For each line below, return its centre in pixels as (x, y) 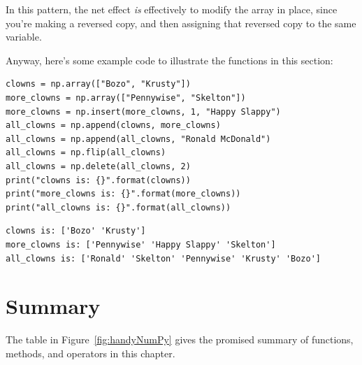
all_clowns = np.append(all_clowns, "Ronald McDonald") (138, 139)
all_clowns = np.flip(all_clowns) (86, 153)
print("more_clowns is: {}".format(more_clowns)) (123, 194)
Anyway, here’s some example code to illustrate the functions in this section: (169, 60)
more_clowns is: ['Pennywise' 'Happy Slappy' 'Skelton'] (141, 244)
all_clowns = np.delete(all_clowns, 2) (98, 166)
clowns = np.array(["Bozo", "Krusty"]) (98, 84)
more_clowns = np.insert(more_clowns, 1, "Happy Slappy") (143, 112)
